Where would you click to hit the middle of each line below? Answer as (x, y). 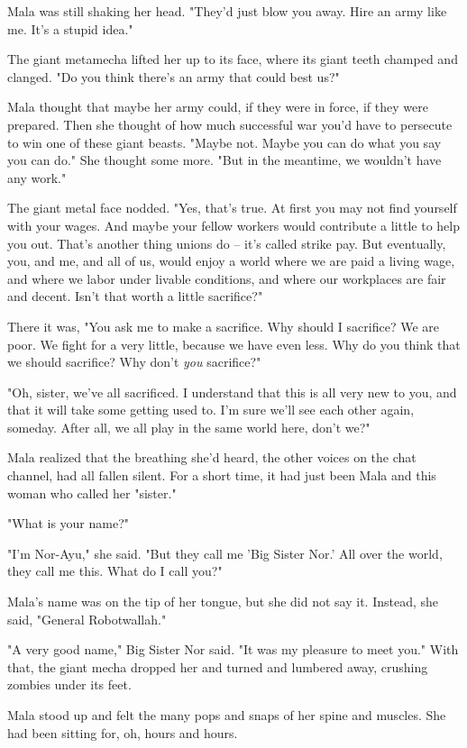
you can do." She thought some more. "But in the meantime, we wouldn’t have (224, 160)
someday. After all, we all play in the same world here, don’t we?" (189, 427)
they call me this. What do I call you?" (115, 571)
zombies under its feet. (69, 684)
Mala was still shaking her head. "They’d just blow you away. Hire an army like (227, 11)
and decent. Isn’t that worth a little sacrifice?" (135, 296)
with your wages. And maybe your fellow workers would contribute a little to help (234, 225)
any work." (37, 177)
